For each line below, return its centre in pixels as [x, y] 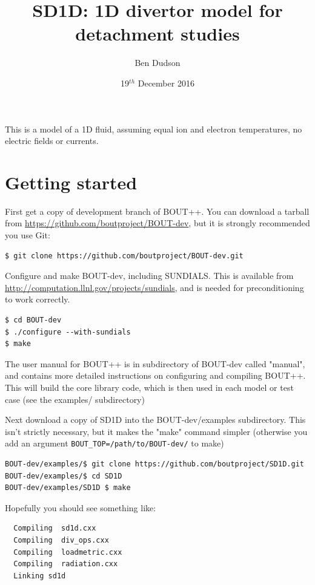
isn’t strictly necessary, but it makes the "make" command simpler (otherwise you [156, 431]
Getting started [71, 182]
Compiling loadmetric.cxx [68, 552]
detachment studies [157, 34]
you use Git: [28, 235]
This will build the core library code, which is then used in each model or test [149, 387]
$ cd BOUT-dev [33, 320]
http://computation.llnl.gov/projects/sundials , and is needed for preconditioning [154, 287]
